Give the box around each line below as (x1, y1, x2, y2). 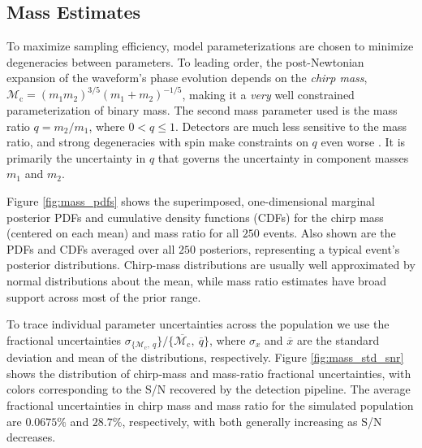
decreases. (6, 428, 56, 446)
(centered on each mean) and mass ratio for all (6, 224, 239, 241)
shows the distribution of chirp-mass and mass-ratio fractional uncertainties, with (6, 364, 411, 381)
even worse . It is (321, 133, 406, 150)
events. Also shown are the (263, 224, 396, 241)
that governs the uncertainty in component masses (157, 149, 409, 166)
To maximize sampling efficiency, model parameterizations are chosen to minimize (6, 37, 414, 54)
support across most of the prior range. (6, 288, 201, 305)
